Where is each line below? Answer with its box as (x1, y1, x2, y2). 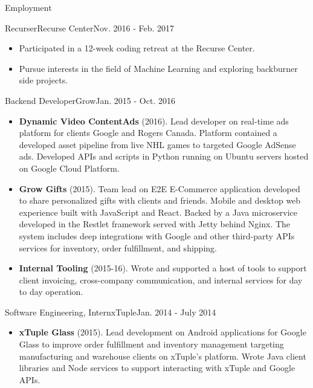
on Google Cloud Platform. (19, 161, 120, 174)
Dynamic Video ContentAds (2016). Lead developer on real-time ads (19, 114, 289, 127)
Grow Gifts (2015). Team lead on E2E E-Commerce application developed (19, 182, 300, 195)
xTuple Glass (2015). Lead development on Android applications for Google (19, 326, 306, 338)
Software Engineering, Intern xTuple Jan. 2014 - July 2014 (5, 305, 216, 318)
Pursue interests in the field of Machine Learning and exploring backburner (19, 62, 298, 74)
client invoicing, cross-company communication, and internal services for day (19, 273, 303, 286)
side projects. (19, 74, 68, 86)
